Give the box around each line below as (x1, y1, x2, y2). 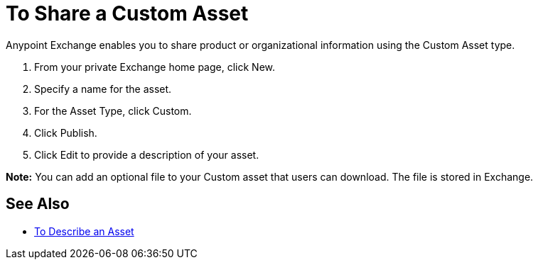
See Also (6, 195, 70, 213)
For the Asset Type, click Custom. (34, 104, 192, 117)
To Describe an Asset (34, 225, 134, 237)
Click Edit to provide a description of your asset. (34, 148, 259, 161)
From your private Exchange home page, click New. (34, 60, 276, 73)
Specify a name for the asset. (34, 82, 172, 95)
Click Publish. (34, 126, 97, 139)
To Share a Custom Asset (6, 1, 249, 26)
